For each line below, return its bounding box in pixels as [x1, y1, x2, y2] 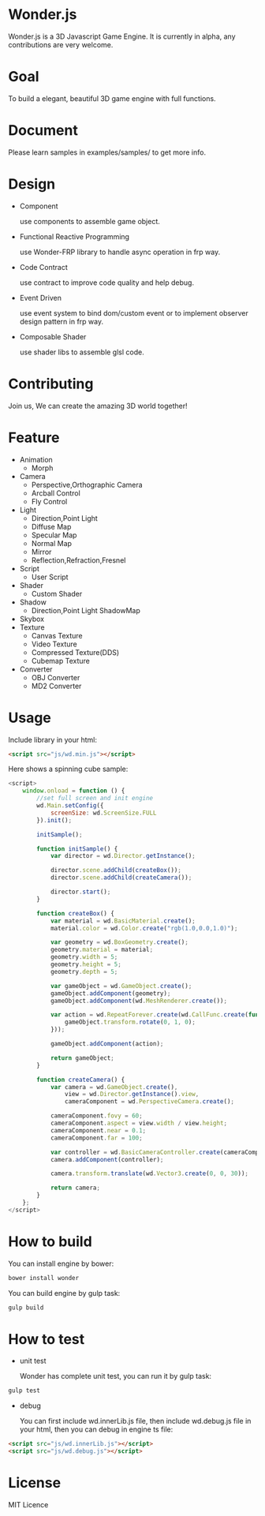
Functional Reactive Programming [19, 231, 130, 241]
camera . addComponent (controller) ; [50, 1155, 164, 1163]
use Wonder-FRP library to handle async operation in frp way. [19, 247, 221, 256]
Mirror [31, 547, 52, 556]
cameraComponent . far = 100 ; [50, 1134, 144, 1142]
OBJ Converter [31, 672, 80, 682]
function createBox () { [36, 909, 114, 917]
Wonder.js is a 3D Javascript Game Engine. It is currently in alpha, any [8, 32, 236, 41]
